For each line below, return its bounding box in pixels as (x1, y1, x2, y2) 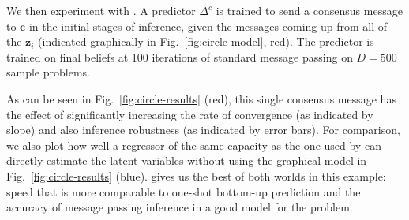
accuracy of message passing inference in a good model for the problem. (6, 199, 353, 215)
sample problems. (6, 64, 90, 80)
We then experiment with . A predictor (6, 2, 196, 18)
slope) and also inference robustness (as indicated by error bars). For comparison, (6, 121, 400, 138)
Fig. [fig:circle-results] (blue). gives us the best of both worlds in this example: (6, 167, 386, 184)
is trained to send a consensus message (216, 2, 403, 18)
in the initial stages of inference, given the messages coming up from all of (28, 17, 388, 34)
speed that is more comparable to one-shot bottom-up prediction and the (6, 183, 361, 199)
